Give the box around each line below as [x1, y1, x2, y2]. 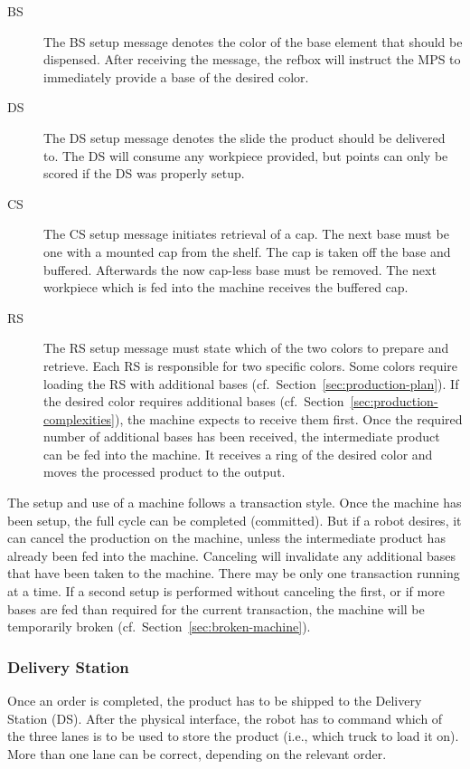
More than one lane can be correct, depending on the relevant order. [7, 744, 387, 763]
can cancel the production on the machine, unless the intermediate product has [7, 528, 446, 547]
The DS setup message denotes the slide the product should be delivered [43, 128, 446, 147]
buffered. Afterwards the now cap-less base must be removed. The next [43, 260, 437, 279]
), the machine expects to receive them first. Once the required [115, 409, 463, 428]
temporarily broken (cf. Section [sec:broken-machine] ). [7, 617, 311, 636]
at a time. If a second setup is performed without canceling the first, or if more [7, 582, 445, 601]
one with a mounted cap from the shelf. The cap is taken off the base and [43, 242, 451, 261]
